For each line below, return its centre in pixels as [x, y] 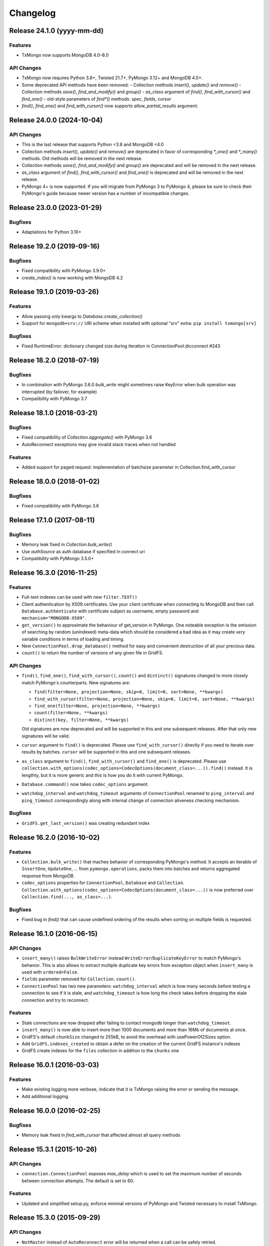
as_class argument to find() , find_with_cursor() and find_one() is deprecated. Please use [124, 761]
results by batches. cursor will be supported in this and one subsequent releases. [106, 752]
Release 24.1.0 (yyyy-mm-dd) [57, 31]
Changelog [32, 13]
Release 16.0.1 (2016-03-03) [54, 1065]
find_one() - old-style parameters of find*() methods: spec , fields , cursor [96, 99]
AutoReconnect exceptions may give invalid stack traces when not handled [99, 444]
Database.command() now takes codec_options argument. [85, 784]
